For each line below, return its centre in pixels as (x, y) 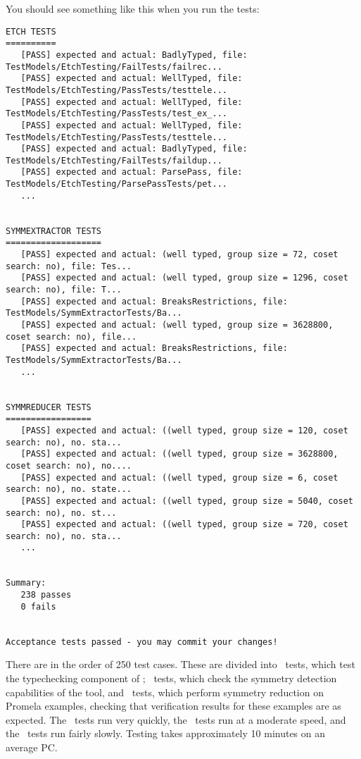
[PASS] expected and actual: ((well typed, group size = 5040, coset (187, 501)
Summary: (26, 583)
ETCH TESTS (31, 31)
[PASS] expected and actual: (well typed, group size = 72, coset (179, 255)
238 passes (46, 595)
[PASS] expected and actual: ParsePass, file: (132, 172)
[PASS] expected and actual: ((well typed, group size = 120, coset (184, 430)
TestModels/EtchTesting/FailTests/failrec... (114, 67)
